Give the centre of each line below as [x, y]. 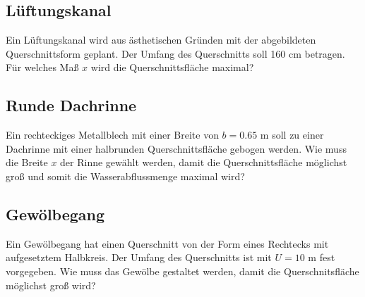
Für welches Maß [42, 67]
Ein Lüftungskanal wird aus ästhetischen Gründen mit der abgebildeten [161, 40]
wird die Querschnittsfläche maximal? [172, 67]
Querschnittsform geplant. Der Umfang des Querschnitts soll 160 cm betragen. [175, 53]
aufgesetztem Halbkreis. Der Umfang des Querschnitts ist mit [139, 257]
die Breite [27, 162]
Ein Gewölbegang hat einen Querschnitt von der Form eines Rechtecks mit [167, 243]
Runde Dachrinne [71, 105]
